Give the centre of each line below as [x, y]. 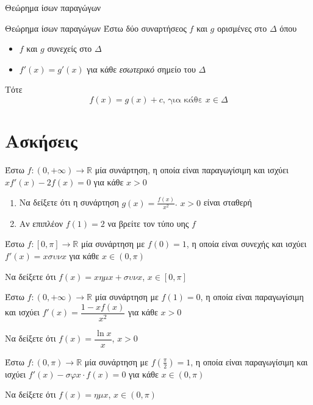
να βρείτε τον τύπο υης [148, 223]
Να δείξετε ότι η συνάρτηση [69, 202]
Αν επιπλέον [41, 223]
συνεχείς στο [70, 48]
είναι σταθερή [228, 202]
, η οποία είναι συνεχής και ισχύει [246, 244]
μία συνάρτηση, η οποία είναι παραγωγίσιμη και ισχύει [192, 170]
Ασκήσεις [41, 141]
